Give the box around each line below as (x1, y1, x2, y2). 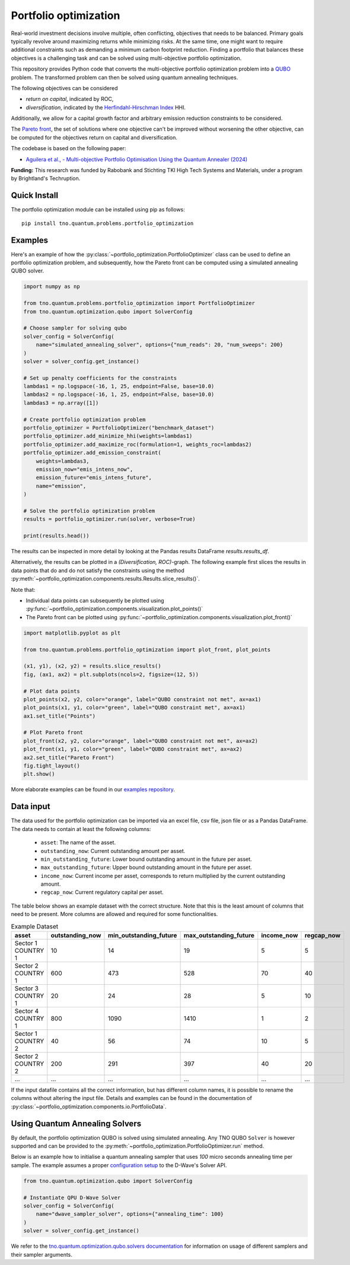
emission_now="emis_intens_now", (36, 466, 133, 473)
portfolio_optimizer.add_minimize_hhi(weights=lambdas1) (23, 433, 193, 439)
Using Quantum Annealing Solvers (11, 1118, 142, 1128)
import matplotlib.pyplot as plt (23, 629, 121, 636)
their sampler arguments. (11, 1251, 72, 1258)
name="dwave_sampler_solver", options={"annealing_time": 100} (36, 1211, 224, 1218)
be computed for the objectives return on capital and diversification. (11, 134, 178, 141)
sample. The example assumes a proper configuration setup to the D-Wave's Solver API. (11, 1161, 227, 1169)
